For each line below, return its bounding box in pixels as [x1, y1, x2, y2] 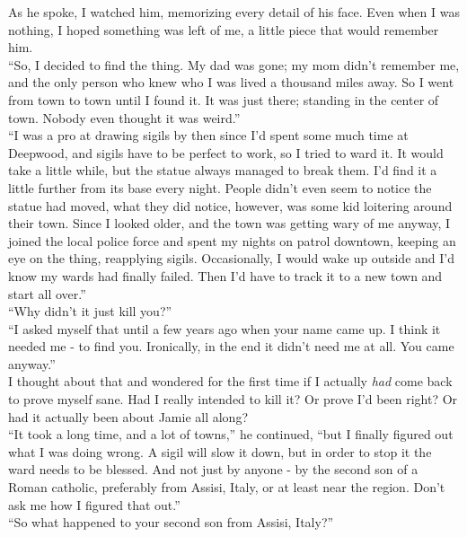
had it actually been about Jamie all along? [8, 407, 248, 426]
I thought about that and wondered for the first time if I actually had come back [8, 372, 453, 391]
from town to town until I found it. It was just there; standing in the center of [8, 90, 439, 109]
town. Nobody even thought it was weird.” [8, 108, 241, 127]
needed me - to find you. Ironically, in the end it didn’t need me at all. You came [8, 337, 454, 356]
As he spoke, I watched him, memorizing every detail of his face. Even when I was [8, 3, 460, 21]
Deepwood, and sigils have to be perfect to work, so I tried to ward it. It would [8, 143, 444, 162]
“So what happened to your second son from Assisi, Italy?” [8, 513, 334, 532]
